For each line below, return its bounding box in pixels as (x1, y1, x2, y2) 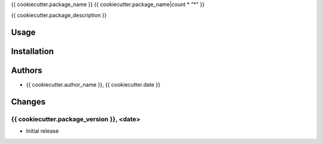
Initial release (26, 127, 59, 134)
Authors (11, 66, 42, 76)
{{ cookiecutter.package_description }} (11, 12, 107, 19)
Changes (11, 97, 46, 107)
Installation (11, 47, 54, 57)
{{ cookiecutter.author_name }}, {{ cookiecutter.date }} (26, 81, 161, 88)
